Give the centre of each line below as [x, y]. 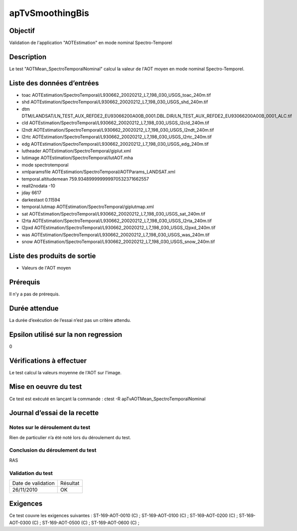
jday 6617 [32, 193]
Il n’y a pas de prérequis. [34, 294]
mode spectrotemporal [45, 165]
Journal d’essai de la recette [54, 413]
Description [28, 57]
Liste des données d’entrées [54, 83]
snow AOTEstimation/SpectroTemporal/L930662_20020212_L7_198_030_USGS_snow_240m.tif [118, 242]
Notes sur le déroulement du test [50, 428]
